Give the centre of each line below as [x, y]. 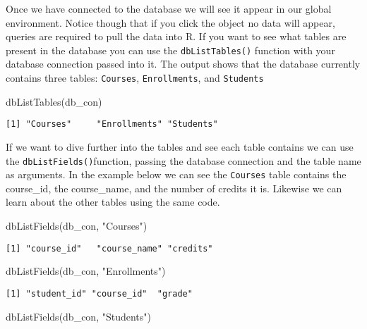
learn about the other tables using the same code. [113, 202]
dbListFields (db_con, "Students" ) [78, 316]
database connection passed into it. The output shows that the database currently [183, 64]
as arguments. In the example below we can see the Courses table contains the [176, 174]
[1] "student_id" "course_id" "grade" [99, 293]
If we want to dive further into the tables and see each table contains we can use [180, 146]
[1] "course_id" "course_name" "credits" [109, 248]
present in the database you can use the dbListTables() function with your [170, 50]
